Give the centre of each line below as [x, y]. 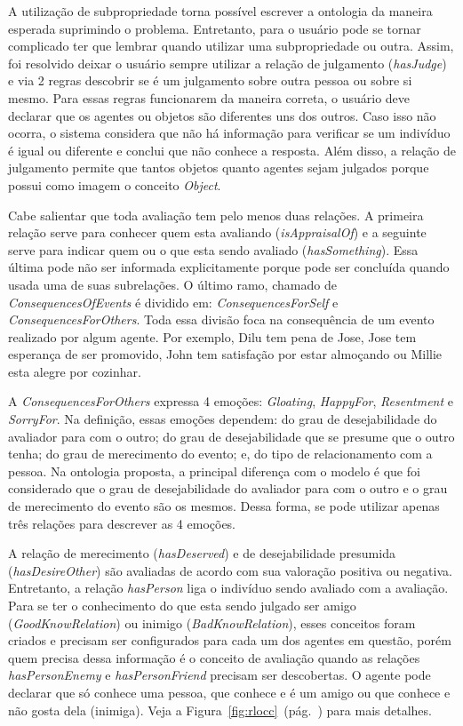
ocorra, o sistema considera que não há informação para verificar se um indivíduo [229, 133]
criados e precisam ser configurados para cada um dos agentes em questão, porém [230, 640]
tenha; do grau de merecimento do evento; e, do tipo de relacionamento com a [220, 454]
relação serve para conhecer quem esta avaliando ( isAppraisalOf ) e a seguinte [217, 232]
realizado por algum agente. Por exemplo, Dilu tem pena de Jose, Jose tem [212, 336]
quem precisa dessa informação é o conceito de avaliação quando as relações [214, 657]
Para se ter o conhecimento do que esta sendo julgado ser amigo [182, 605]
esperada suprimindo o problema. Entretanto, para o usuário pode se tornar [215, 28]
